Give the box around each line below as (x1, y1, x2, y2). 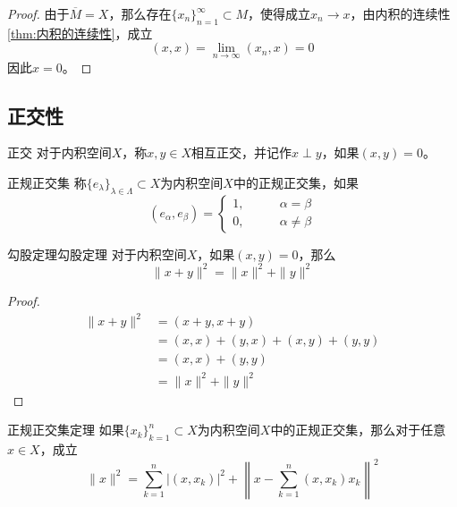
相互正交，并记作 (191, 143, 292, 162)
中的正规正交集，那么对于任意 (270, 420, 446, 439)
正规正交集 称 (7, 173, 87, 191)
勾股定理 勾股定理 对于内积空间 (7, 244, 187, 263)
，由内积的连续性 (350, 4, 451, 22)
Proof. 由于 (7, 4, 70, 22)
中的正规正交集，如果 (233, 173, 359, 191)
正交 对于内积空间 (7, 143, 112, 162)
